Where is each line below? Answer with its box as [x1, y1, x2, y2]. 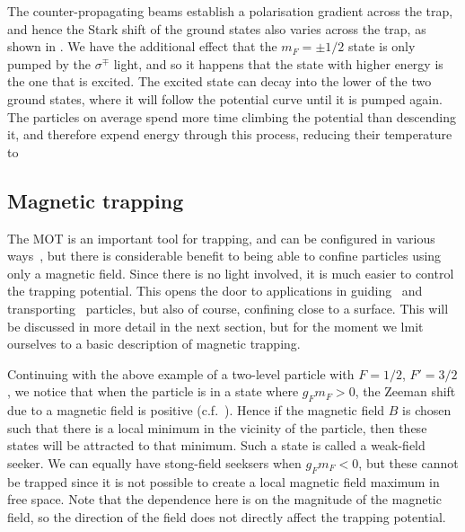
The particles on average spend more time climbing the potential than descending [7, 107, 457, 126]
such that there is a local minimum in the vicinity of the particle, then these [7, 418, 427, 437]
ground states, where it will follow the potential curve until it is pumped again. [7, 89, 443, 108]
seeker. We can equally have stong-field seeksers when [7, 453, 302, 472]
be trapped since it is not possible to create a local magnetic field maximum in [7, 472, 440, 491]
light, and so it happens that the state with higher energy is [113, 54, 443, 73]
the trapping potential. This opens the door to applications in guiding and [7, 281, 423, 300]
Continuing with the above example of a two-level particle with [7, 364, 355, 383]
